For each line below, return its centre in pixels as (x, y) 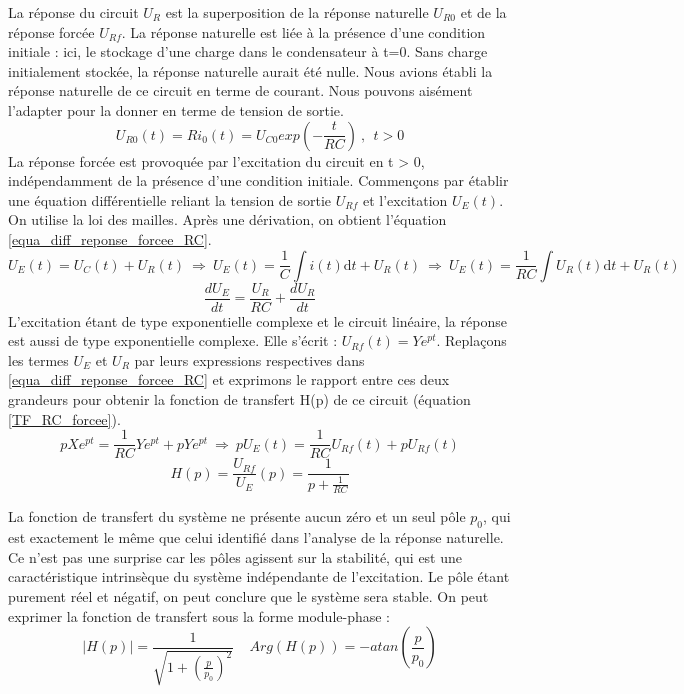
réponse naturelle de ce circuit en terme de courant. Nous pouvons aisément (240, 90)
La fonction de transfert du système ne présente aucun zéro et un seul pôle (237, 516)
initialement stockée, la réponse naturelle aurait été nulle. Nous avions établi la (250, 70)
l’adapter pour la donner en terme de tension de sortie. (176, 109)
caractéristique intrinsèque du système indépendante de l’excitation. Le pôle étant (259, 576)
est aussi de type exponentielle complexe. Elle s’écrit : (173, 340)
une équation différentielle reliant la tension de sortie (170, 199)
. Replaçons (471, 340)
